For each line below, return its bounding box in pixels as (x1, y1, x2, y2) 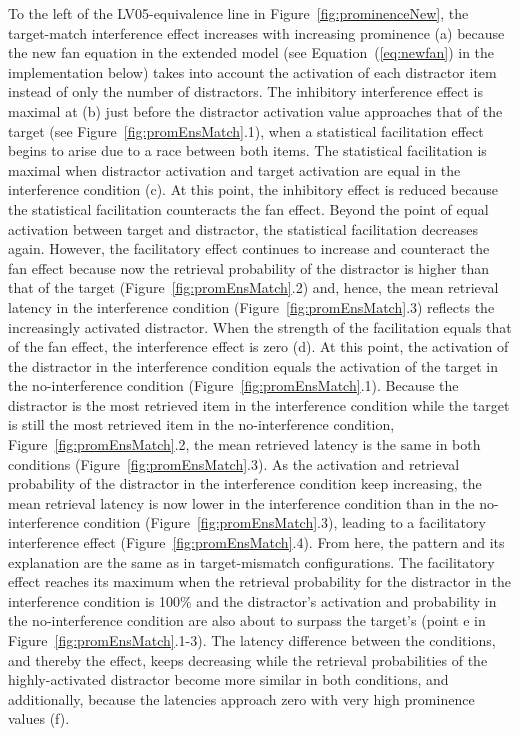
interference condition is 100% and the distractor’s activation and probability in (8, 590, 497, 611)
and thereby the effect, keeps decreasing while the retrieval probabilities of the (8, 649, 488, 670)
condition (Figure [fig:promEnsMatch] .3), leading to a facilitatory (83, 512, 486, 533)
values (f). (8, 708, 70, 729)
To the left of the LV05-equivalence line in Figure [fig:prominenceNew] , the (8, 3, 469, 23)
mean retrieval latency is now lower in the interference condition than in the (8, 492, 475, 513)
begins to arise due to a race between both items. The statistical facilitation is (8, 140, 487, 161)
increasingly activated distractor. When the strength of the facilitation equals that (8, 316, 512, 337)
